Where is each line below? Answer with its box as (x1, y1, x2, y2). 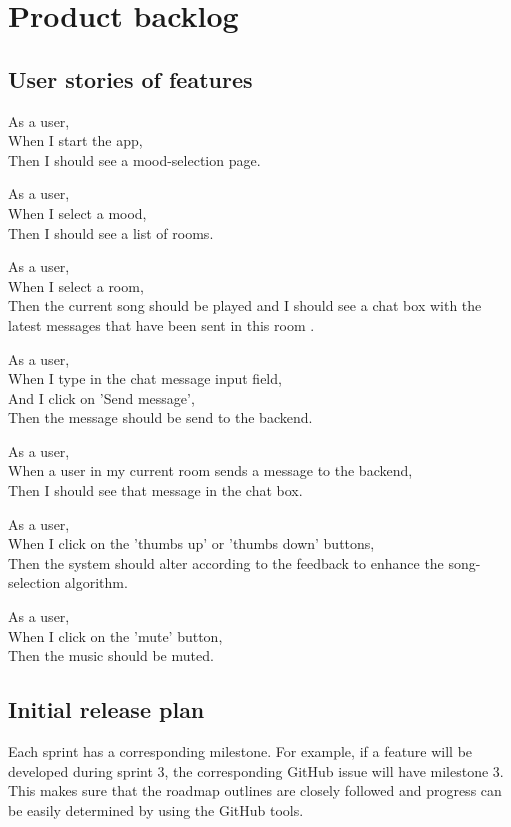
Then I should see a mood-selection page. (8, 149, 261, 170)
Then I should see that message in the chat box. (8, 480, 303, 501)
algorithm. (64, 572, 128, 593)
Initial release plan (8, 694, 205, 725)
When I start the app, (8, 130, 143, 151)
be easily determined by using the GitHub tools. (8, 799, 304, 820)
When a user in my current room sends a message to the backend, (8, 460, 413, 481)
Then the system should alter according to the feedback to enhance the (8, 552, 444, 573)
